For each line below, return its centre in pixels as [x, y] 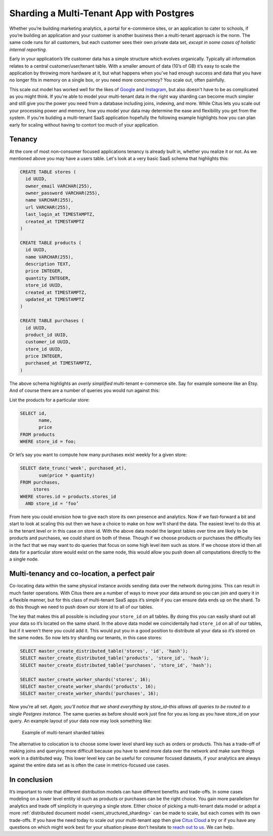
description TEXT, [48, 264]
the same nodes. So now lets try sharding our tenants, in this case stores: [86, 638]
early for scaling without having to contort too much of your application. [84, 125]
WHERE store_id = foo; [48, 442]
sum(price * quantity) [67, 475]
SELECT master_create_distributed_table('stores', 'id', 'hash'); [104, 651]
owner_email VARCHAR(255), [59, 186]
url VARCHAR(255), [48, 207]
